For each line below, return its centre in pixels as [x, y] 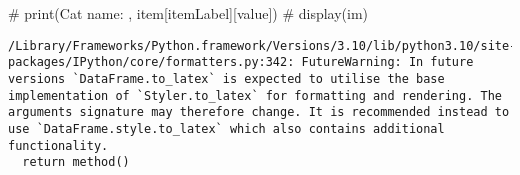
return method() [76, 162]
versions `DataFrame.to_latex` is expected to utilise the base [226, 78]
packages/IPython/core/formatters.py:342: [151, 62]
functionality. [58, 145]
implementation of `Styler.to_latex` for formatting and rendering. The [255, 95]
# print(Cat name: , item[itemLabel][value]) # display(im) [188, 13]
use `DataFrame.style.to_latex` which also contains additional [226, 128]
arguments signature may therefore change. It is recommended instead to [259, 112]
